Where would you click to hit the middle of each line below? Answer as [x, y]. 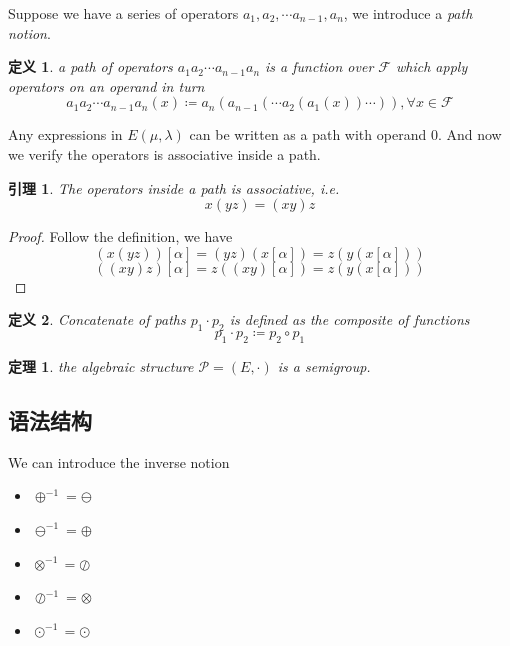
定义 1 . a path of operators [90, 66]
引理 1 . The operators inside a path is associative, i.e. [174, 187]
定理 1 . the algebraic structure [101, 365]
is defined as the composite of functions [349, 319]
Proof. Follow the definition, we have [120, 236]
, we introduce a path [408, 13]
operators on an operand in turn [106, 85]
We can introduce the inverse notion [119, 461]
